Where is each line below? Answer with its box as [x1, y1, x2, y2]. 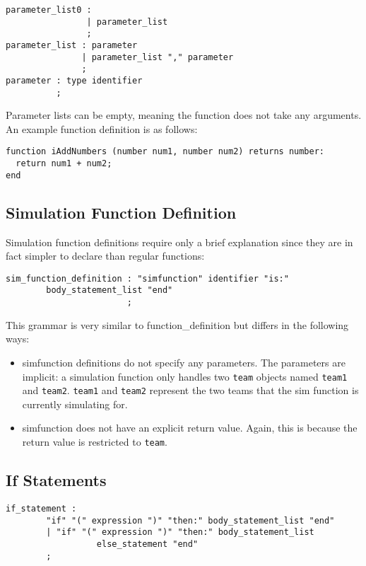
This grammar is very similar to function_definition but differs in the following [6, 317, 349, 332]
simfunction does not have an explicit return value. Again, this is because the [22, 420, 358, 435]
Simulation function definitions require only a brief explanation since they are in [6, 234, 353, 249]
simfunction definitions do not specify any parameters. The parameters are [22, 354, 346, 369]
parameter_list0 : [6, 5, 92, 15]
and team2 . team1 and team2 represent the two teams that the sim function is [22, 383, 359, 398]
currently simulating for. [22, 396, 128, 411]
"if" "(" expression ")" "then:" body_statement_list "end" [46, 515, 335, 526]
